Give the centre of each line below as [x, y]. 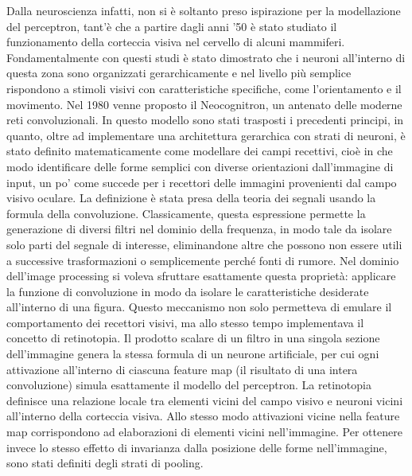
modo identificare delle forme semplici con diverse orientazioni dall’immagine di [200, 166]
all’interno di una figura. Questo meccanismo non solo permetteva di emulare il [199, 307]
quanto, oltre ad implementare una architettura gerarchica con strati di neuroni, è [206, 135]
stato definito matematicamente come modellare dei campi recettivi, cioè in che [200, 151]
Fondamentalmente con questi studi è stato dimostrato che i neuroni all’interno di [206, 57]
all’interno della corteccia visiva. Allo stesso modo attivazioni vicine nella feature [203, 416]
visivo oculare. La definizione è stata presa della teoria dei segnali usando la [191, 198]
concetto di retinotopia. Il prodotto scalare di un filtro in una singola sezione [193, 338]
